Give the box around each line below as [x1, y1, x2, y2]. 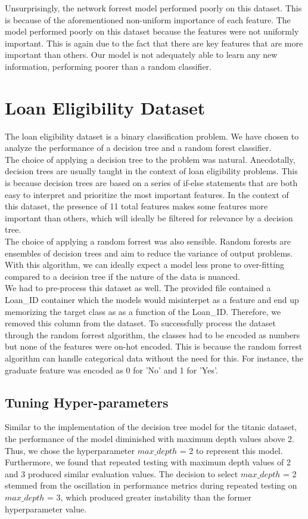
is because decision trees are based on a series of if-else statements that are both [5, 177, 298, 189]
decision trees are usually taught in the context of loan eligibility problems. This [5, 165, 298, 177]
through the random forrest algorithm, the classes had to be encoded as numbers [5, 328, 300, 341]
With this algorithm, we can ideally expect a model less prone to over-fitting [5, 258, 284, 271]
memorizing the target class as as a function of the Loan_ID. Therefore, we [5, 305, 281, 317]
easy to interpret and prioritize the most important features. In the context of [5, 188, 289, 200]
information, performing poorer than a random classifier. [5, 60, 211, 72]
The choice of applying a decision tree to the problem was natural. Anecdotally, [5, 153, 295, 165]
